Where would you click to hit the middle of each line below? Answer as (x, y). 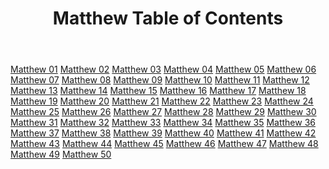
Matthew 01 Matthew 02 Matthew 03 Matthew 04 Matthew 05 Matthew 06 (163, 69)
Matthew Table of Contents (168, 18)
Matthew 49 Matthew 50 (61, 154)
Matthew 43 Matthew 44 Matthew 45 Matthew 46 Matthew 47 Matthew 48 (164, 144)
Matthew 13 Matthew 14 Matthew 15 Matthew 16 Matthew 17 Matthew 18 (158, 91)
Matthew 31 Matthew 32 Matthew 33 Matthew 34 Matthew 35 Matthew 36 (163, 123)
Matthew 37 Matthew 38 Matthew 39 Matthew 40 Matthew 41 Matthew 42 (163, 133)
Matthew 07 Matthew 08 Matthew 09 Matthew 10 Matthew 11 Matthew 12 (160, 80)
